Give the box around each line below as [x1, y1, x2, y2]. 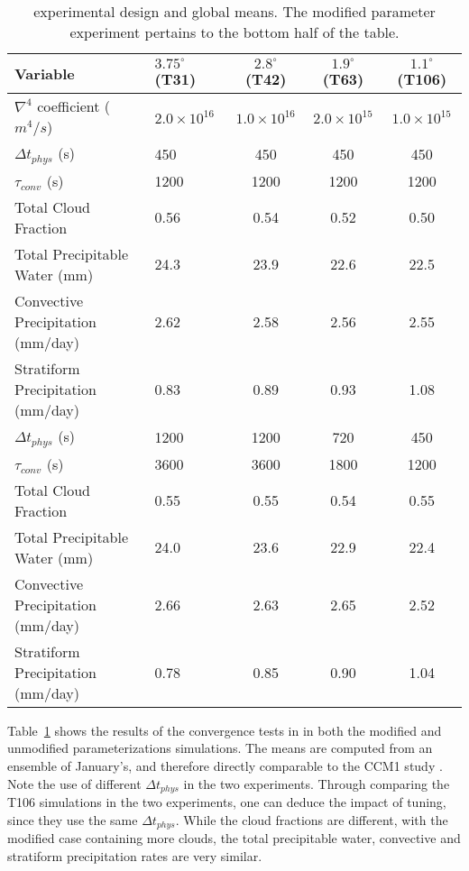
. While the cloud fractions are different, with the [175, 810, 448, 829]
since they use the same [7, 810, 138, 829]
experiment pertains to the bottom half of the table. [69, 22, 400, 42]
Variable [14, 63, 75, 84]
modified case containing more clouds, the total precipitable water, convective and [7, 829, 461, 848]
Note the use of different [7, 774, 142, 793]
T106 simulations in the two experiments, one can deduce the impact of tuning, [7, 793, 446, 811]
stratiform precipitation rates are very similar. [7, 846, 262, 865]
